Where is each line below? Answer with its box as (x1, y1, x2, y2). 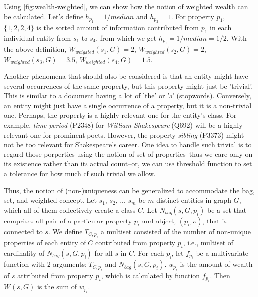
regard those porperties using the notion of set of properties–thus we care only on (4, 148, 253, 159)
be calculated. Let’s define (4, 11, 84, 21)
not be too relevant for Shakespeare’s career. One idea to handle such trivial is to (4, 139, 252, 149)
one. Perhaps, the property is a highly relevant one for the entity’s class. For (4, 110, 237, 120)
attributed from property (17, 270, 93, 280)
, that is (202, 215, 227, 225)
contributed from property (95, 237, 175, 248)
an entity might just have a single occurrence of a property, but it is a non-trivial (4, 100, 252, 110)
